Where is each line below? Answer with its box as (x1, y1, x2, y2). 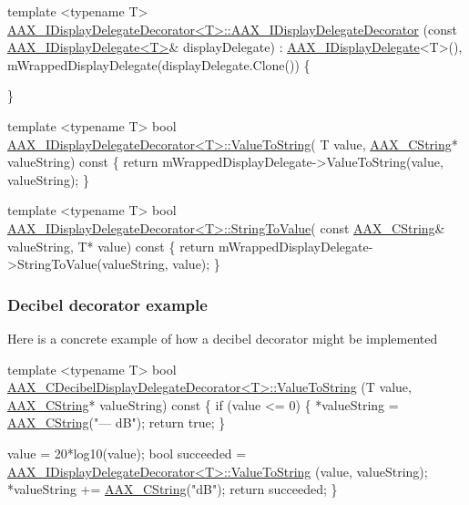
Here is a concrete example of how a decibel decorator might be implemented (7, 328, 438, 347)
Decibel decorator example (7, 293, 208, 315)
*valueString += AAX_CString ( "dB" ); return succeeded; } (7, 479, 338, 499)
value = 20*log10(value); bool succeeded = (7, 443, 247, 462)
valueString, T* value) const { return (7, 236, 215, 255)
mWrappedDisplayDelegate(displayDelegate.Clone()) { (7, 55, 311, 74)
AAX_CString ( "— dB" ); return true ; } (7, 413, 226, 432)
